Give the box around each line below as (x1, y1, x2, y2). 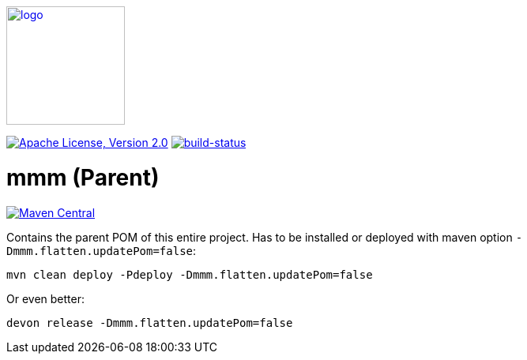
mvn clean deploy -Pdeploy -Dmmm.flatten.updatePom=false (6, 268, 373, 281)
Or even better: (6, 291, 85, 306)
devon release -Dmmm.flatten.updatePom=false (6, 316, 293, 329)
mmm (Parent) (6, 163, 160, 191)
